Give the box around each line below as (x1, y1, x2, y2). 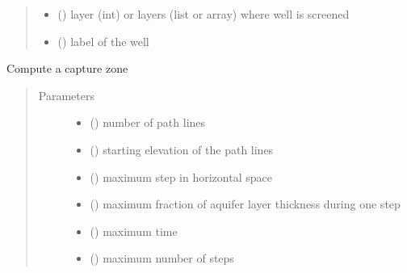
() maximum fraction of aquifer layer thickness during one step (90, 195, 401, 212)
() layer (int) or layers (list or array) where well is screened (57, 6, 350, 22)
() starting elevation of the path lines (90, 141, 274, 157)
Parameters (38, 86, 94, 103)
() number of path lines (90, 114, 206, 131)
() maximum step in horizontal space (90, 168, 272, 185)
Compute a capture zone (6, 60, 128, 77)
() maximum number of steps (90, 250, 234, 267)
